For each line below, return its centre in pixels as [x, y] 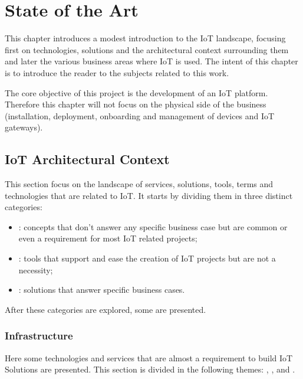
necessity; [36, 269]
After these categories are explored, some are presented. [106, 309]
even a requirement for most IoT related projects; [108, 238]
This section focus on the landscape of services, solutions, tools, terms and [139, 184]
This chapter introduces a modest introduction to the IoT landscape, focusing [145, 38]
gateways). [24, 127]
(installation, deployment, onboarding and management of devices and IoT [140, 115]
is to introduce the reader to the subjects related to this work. [117, 72]
